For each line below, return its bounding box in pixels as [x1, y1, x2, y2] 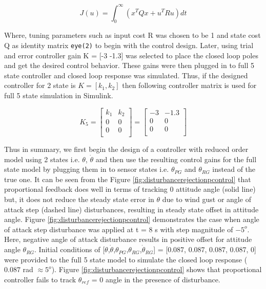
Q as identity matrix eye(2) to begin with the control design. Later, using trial [4, 39, 254, 50]
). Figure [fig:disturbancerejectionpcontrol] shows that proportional [51, 264, 262, 275]
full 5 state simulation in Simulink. [4, 90, 113, 100]
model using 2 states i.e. [4, 153, 80, 164]
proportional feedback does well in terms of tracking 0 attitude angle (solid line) [4, 184, 256, 194]
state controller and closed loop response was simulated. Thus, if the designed [4, 70, 248, 80]
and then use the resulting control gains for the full [95, 153, 257, 164]
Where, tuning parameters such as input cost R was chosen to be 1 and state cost [4, 30, 261, 40]
